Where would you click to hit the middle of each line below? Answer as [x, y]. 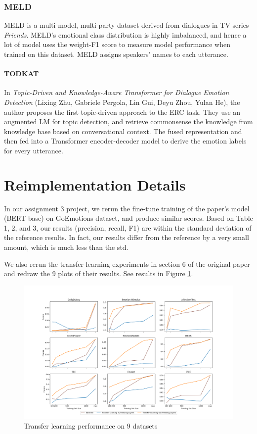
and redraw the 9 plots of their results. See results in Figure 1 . [99, 273]
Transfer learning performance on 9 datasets [91, 425]
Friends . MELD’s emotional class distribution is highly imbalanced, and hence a [125, 34]
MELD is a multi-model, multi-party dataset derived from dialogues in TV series [127, 25]
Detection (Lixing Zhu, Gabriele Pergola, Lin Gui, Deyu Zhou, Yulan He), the [122, 102]
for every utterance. [34, 150]
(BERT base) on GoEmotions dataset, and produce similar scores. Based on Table [128, 218]
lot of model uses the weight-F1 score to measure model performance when [117, 44]
